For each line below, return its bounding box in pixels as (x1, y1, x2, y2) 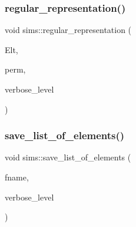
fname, (5, 171, 29, 183)
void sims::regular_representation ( (5, 24, 132, 36)
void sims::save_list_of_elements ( (5, 151, 131, 163)
